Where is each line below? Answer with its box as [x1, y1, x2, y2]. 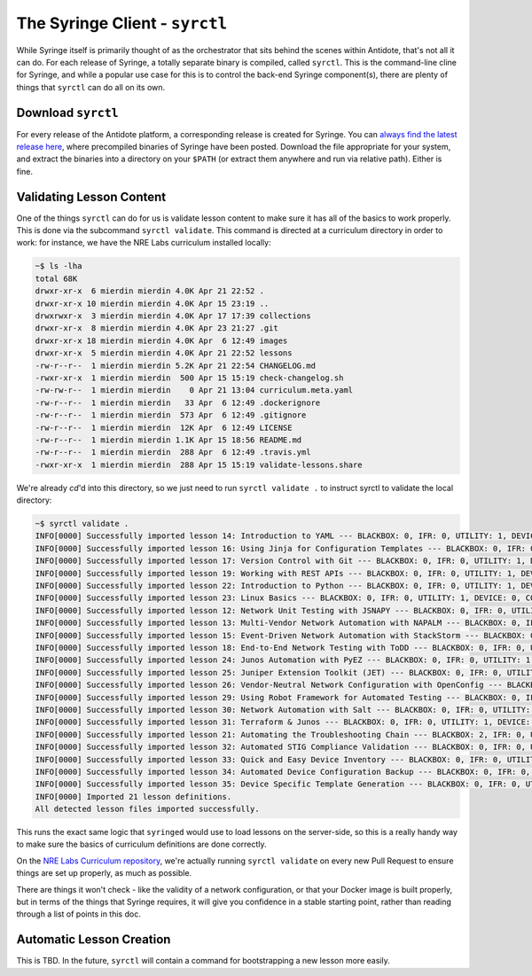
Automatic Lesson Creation [16, 932, 171, 948]
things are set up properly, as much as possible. [16, 868, 192, 878]
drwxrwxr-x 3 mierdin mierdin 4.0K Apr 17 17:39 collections [35, 311, 311, 321]
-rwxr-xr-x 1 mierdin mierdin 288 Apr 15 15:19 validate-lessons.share [35, 459, 363, 470]
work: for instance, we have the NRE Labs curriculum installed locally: [16, 238, 271, 248]
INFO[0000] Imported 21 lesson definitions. [35, 792, 232, 801]
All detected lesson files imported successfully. [35, 804, 261, 815]
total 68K [35, 273, 78, 284]
